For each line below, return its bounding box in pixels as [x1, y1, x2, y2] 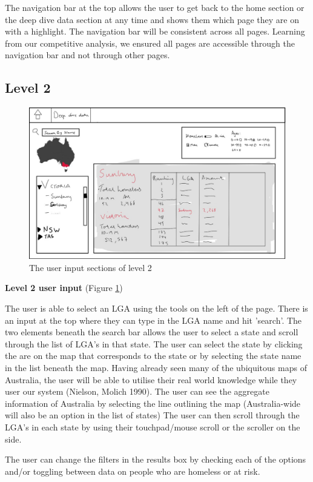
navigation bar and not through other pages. [5, 49, 170, 61]
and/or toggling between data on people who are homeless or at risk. [5, 464, 260, 477]
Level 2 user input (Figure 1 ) [5, 281, 123, 294]
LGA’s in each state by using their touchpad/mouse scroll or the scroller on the [5, 420, 300, 433]
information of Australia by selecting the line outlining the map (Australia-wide [5, 397, 301, 409]
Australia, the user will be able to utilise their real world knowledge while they [5, 373, 297, 386]
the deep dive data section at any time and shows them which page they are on [5, 13, 299, 25]
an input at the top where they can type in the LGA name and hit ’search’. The [5, 313, 302, 326]
